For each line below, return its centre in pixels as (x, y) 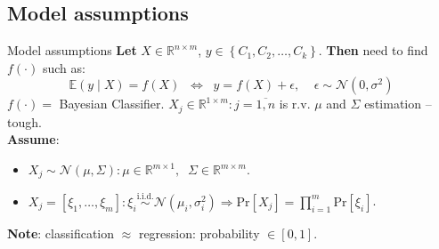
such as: (64, 67)
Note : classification (61, 233)
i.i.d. (145, 197)
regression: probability (199, 233)
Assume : (33, 139)
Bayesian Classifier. (112, 104)
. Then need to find (373, 50)
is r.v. (295, 104)
